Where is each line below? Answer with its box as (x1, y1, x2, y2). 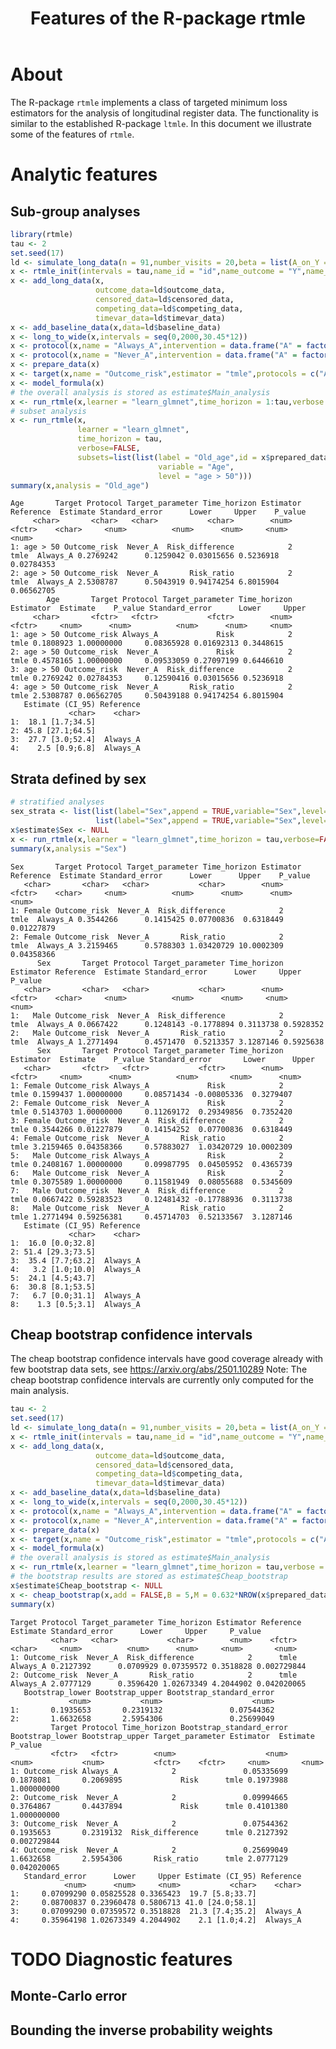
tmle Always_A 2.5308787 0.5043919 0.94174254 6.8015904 (10, 577, 280, 587)
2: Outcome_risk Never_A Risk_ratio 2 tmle (10, 1670, 298, 1680)
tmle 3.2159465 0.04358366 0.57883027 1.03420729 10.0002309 (10, 1142, 293, 1152)
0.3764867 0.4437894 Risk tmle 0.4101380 (10, 1801, 288, 1811)
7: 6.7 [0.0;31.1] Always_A (10, 1290, 141, 1301)
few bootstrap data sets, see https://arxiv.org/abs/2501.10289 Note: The (10, 1363, 308, 1376)
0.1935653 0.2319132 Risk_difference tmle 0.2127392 (10, 1827, 288, 1837)
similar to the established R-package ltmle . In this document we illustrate (10, 117, 312, 129)
